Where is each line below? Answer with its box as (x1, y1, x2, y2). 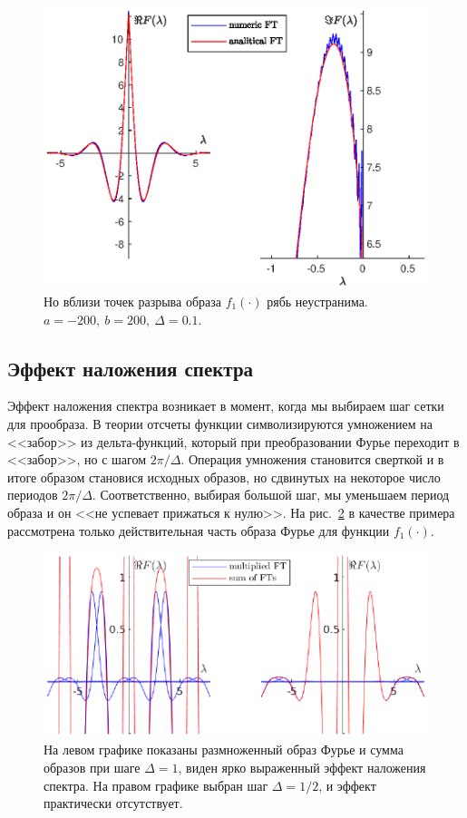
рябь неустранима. (267, 292, 368, 310)
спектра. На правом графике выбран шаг (44, 775, 268, 794)
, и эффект (318, 775, 376, 794)
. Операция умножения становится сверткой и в (180, 450, 444, 469)
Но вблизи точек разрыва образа (44, 292, 221, 310)
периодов (7, 485, 58, 504)
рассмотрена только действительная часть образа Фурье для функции (7, 521, 390, 540)
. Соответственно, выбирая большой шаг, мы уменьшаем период (92, 485, 450, 504)
